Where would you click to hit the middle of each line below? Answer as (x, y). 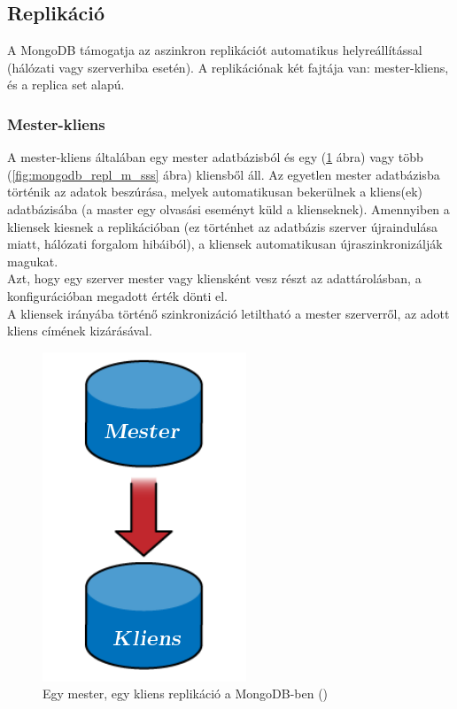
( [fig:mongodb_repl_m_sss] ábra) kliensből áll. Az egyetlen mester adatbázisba (224, 174)
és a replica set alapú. (66, 85)
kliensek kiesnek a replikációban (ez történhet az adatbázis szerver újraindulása (222, 226)
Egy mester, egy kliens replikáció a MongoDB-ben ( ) (186, 694)
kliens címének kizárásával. (80, 331)
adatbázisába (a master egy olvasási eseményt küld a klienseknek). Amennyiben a (228, 208)
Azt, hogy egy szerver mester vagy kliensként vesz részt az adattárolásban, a (214, 278)
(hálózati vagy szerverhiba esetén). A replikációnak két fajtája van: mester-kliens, (228, 67)
